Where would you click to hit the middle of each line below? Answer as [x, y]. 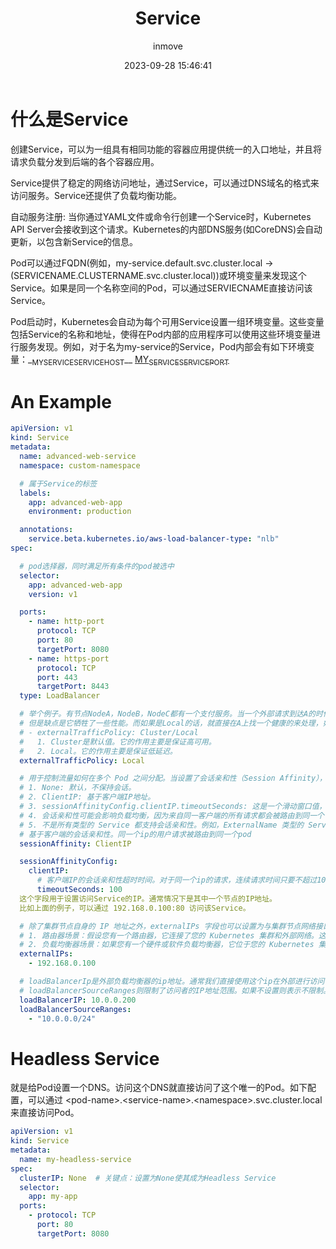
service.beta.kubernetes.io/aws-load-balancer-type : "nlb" [154, 539]
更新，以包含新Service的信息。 [74, 241]
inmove [168, 46]
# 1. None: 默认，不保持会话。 [78, 788]
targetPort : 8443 [73, 687]
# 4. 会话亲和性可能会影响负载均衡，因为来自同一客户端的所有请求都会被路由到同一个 [172, 815]
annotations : [46, 530]
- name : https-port [69, 658]
